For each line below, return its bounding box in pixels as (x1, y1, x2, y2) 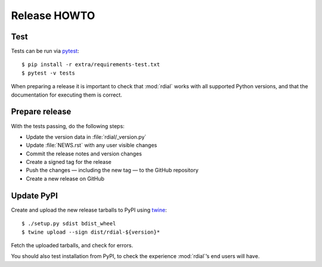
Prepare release (11, 107, 72, 117)
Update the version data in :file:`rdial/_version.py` (26, 133, 147, 140)
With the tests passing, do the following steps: (11, 122, 125, 129)
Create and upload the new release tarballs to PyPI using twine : (11, 206, 167, 213)
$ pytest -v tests (21, 69, 76, 76)
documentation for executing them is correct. (11, 91, 122, 98)
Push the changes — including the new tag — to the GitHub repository (26, 167, 199, 174)
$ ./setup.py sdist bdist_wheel (21, 221, 116, 227)
